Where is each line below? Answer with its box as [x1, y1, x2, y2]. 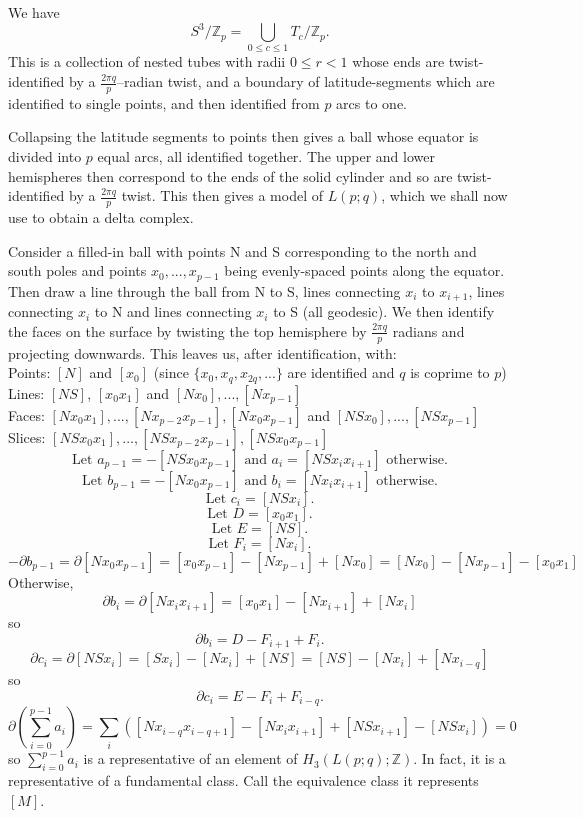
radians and [392, 320, 465, 341]
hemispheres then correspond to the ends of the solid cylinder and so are [8, 165, 453, 186]
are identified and [287, 362, 395, 383]
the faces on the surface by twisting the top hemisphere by [8, 320, 367, 341]
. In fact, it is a [413, 748, 506, 769]
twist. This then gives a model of [121, 185, 323, 206]
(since [153, 362, 189, 383]
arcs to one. [336, 92, 407, 113]
